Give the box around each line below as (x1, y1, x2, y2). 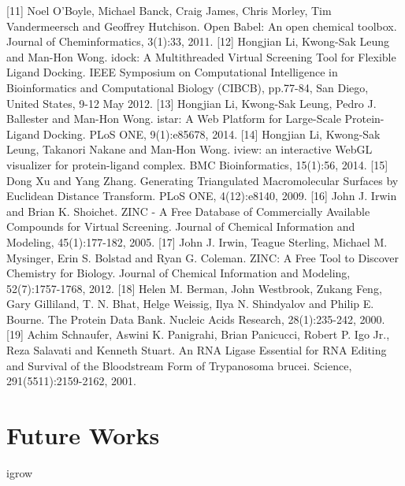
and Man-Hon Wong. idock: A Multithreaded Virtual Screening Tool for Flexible (6, 48, 396, 65)
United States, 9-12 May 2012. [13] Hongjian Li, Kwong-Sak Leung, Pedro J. (6, 95, 377, 111)
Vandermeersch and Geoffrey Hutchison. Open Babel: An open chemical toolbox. (6, 17, 397, 34)
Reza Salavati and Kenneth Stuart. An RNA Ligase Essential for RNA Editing (6, 342, 387, 358)
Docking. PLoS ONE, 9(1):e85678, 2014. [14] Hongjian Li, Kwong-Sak (43, 125, 381, 142)
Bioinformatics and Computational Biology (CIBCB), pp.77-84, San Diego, (6, 79, 369, 95)
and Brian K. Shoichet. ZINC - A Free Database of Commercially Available (6, 202, 370, 219)
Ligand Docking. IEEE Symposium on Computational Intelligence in (6, 64, 338, 80)
